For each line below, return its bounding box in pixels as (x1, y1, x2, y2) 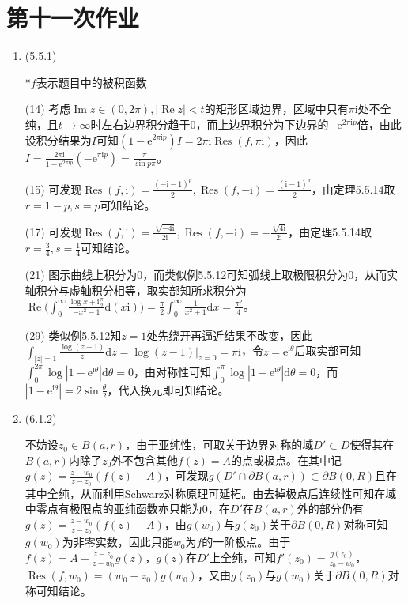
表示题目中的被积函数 (36, 73, 147, 90)
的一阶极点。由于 (202, 533, 291, 550)
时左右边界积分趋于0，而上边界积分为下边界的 (90, 115, 329, 132)
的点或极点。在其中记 (231, 451, 342, 468)
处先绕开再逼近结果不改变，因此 (146, 326, 313, 343)
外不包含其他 (111, 451, 179, 468)
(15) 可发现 (25, 180, 82, 197)
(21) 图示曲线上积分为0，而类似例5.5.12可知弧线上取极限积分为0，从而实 (25, 266, 399, 282)
